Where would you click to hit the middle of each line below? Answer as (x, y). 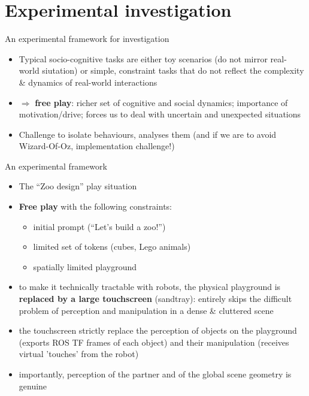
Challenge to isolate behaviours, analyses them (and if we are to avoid (148, 134)
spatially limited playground (85, 266)
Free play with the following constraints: (96, 206)
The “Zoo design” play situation (78, 186)
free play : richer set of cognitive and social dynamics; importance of (161, 102)
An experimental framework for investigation (87, 39)
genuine (33, 386)
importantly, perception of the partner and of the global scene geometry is (155, 374)
